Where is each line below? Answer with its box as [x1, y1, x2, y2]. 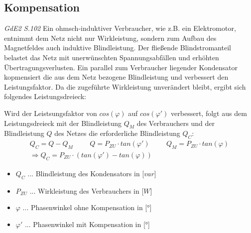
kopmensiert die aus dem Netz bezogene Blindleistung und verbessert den [4, 72, 229, 82]
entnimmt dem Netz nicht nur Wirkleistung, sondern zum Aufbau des [4, 32, 217, 43]
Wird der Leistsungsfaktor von [4, 108, 97, 118]
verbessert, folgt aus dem [171, 108, 247, 118]
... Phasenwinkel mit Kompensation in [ [24, 219, 145, 229]
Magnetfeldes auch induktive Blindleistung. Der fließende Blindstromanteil [4, 42, 231, 53]
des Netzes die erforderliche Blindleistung [54, 128, 180, 138]
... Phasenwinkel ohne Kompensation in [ [22, 202, 147, 213]
